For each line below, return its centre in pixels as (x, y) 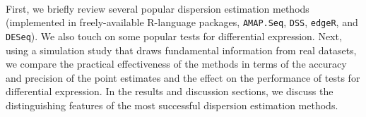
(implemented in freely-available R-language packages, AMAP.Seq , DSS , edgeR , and (182, 22)
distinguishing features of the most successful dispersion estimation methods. (172, 105)
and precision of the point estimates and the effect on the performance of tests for (183, 77)
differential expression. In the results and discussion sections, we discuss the (170, 91)
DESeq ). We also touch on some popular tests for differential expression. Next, (174, 36)
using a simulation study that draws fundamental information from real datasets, (181, 50)
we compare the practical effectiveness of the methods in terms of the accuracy (176, 64)
